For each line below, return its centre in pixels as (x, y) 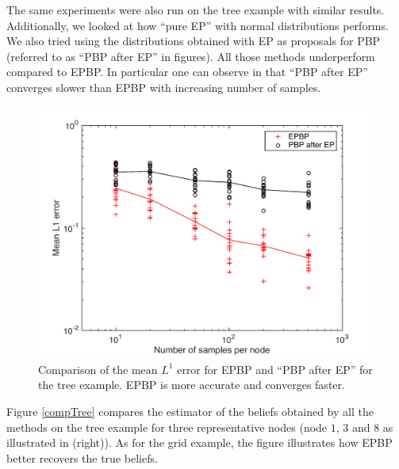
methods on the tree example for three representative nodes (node (167, 427)
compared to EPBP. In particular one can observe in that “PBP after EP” (187, 72)
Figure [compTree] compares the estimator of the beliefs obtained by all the (190, 411)
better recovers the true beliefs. (82, 458)
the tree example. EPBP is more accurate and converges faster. (192, 385)
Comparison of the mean (98, 369)
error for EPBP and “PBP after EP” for (275, 369)
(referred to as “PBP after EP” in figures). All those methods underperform (191, 56)
